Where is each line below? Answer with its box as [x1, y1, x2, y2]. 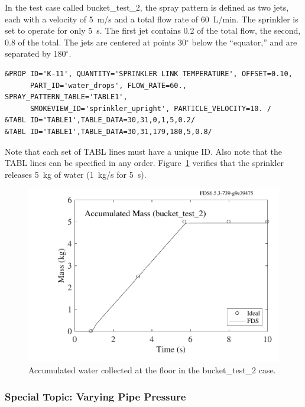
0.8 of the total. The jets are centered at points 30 [5, 35, 187, 48]
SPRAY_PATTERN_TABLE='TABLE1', [5, 93, 128, 102]
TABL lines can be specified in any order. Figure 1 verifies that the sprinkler [5, 157, 284, 169]
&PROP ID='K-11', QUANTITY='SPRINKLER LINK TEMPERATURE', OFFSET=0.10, [5, 69, 293, 78]
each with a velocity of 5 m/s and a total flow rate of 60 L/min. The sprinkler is [5, 12, 298, 25]
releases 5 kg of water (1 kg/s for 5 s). [5, 168, 147, 180]
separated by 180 [5, 47, 66, 60]
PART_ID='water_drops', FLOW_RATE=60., [30, 81, 187, 90]
